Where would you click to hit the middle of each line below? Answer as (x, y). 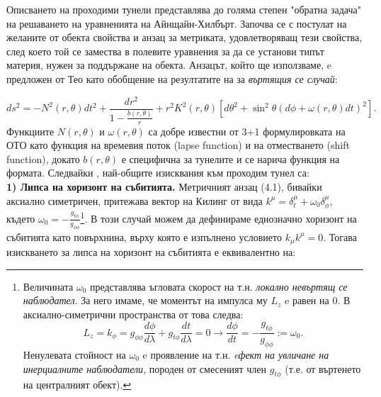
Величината (48, 286)
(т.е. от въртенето (323, 368)
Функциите (30, 131)
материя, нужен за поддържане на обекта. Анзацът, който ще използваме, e (169, 65)
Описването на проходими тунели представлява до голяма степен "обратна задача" (184, 9)
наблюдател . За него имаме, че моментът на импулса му (145, 300)
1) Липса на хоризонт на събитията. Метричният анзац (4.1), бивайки (164, 187)
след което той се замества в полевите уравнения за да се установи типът (165, 51)
